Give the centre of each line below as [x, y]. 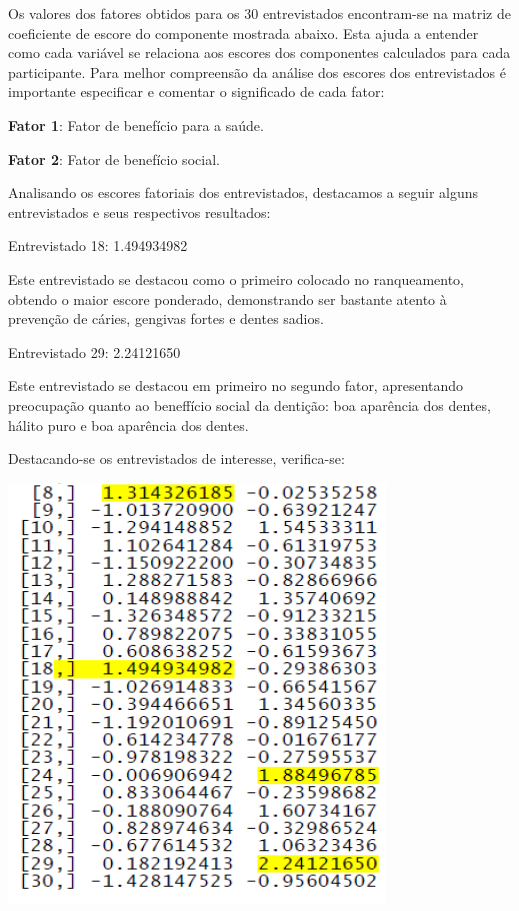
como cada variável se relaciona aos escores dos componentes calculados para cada [259, 52]
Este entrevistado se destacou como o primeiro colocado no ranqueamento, [236, 278]
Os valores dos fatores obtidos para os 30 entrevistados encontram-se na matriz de [259, 13]
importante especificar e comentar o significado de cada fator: [196, 91]
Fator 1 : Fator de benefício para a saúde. [136, 124]
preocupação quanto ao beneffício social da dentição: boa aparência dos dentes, [249, 404]
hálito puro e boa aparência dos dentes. [128, 424]
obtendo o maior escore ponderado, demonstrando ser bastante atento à [227, 298]
